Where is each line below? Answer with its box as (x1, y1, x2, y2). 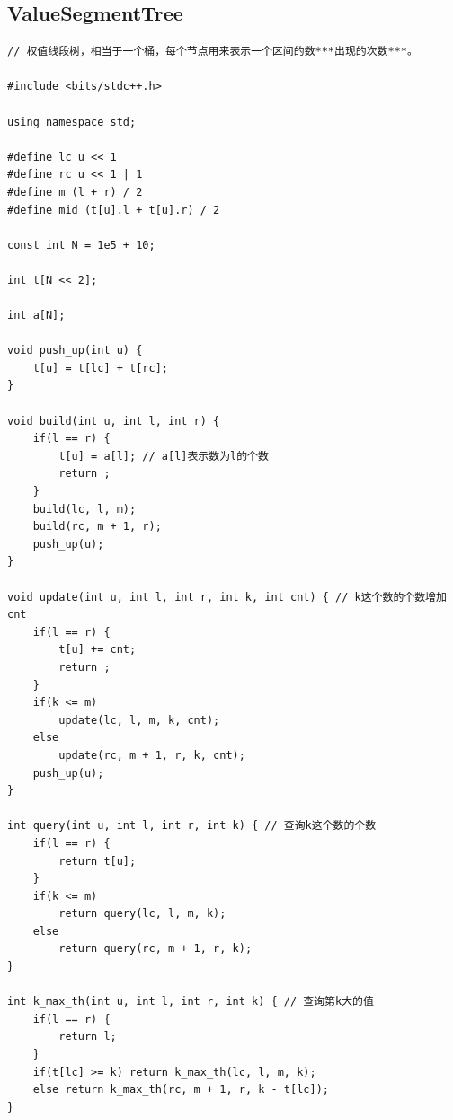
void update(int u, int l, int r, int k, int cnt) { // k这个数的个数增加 (7, 590, 447, 604)
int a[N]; (7, 309, 66, 322)
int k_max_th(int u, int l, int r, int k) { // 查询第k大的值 (7, 995, 374, 1009)
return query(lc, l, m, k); (58, 907, 226, 921)
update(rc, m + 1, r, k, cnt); (58, 748, 245, 762)
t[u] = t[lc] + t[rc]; (32, 361, 168, 375)
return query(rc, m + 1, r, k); (58, 942, 253, 956)
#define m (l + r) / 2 (7, 185, 143, 198)
